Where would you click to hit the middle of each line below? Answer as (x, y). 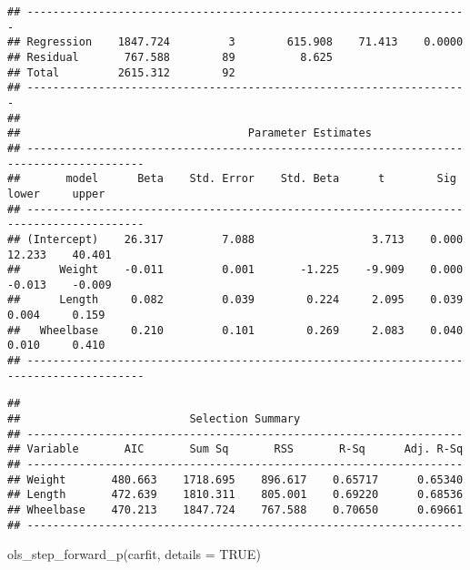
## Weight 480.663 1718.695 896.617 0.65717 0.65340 (235, 479)
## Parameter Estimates (190, 133)
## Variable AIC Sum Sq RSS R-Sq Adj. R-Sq (235, 449)
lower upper (56, 193)
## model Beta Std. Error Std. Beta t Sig (232, 179)
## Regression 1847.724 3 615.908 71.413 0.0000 (235, 42)
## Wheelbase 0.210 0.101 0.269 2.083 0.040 (235, 330)
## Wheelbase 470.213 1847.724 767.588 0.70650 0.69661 (235, 510)
